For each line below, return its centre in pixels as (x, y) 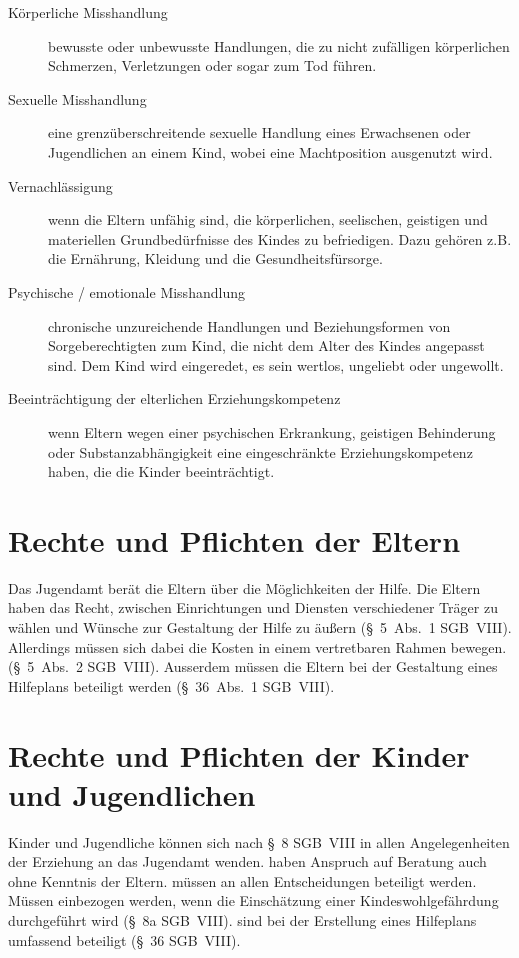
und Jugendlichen (132, 793)
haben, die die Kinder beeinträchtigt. (161, 471)
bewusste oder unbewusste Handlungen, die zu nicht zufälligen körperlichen (279, 45)
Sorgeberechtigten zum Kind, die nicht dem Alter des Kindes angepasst (266, 345)
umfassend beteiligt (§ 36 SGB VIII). (124, 939)
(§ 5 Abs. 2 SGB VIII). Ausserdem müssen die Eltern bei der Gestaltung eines (253, 666)
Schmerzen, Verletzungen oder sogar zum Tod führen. (212, 65)
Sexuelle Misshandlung (77, 98)
